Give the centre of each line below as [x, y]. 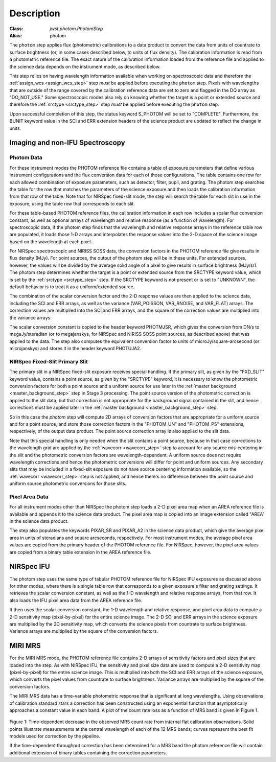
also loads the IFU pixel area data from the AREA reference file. [76, 600]
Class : [16, 29]
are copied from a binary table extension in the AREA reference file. [80, 552]
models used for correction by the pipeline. [55, 736]
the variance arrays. [31, 317]
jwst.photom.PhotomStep [76, 29]
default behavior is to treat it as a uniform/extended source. [72, 287]
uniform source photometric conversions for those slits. [68, 483]
